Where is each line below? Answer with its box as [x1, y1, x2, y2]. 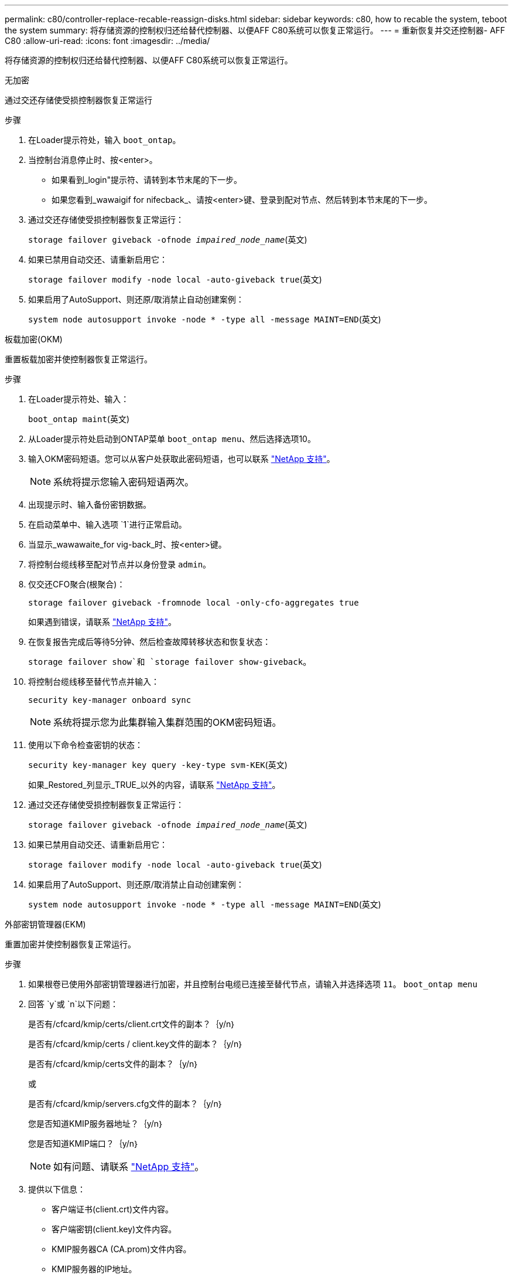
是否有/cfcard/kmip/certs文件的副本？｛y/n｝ [28, 1059, 199, 1069]
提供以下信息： [28, 1184, 85, 1194]
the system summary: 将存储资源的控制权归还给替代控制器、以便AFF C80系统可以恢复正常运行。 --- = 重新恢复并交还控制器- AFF [5, 25, 505, 35]
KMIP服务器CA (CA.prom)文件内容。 [52, 1244, 191, 1254]
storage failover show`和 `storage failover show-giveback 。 [28, 657, 312, 667]
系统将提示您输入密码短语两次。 [53, 476, 194, 488]
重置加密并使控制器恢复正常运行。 [5, 939, 136, 949]
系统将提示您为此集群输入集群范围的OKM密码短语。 [53, 716, 282, 728]
